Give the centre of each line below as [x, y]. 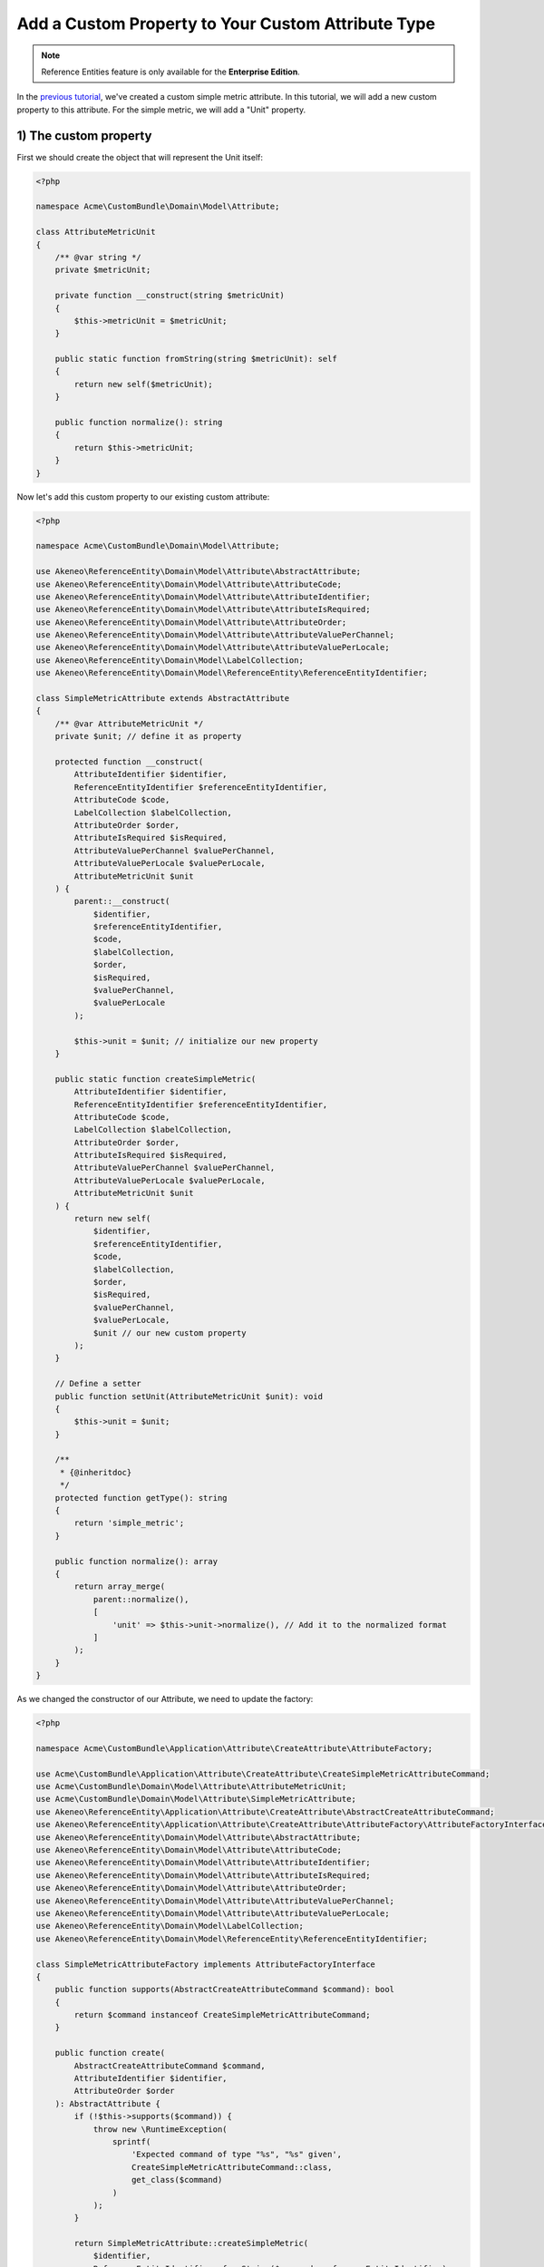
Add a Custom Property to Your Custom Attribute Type [226, 24]
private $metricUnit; [103, 270]
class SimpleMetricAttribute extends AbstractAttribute [163, 699]
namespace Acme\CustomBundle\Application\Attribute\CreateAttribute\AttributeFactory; [234, 1748]
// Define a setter [98, 1384]
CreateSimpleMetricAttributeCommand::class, [232, 2167]
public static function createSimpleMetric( [155, 1079]
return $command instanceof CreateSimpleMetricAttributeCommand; [222, 2015]
